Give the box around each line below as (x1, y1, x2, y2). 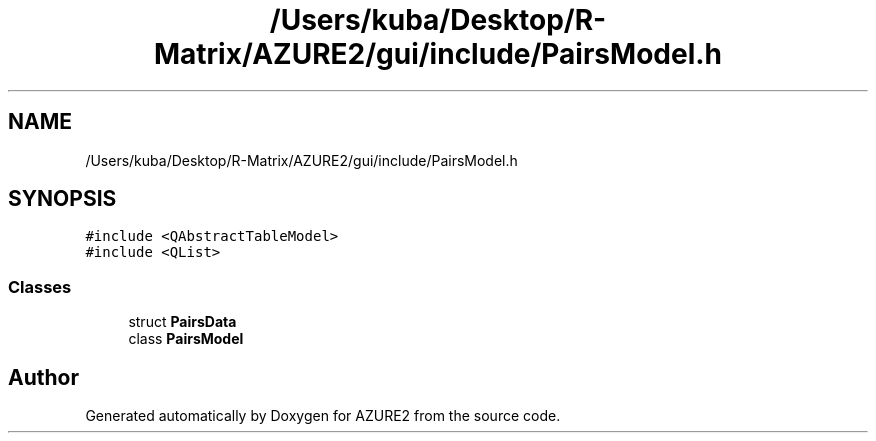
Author (8, 364, 79, 390)
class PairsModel (128, 330, 244, 348)
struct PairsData (128, 313, 237, 331)
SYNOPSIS (8, 186, 117, 212)
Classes (8, 276, 72, 297)
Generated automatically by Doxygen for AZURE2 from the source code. (85, 407, 561, 425)
